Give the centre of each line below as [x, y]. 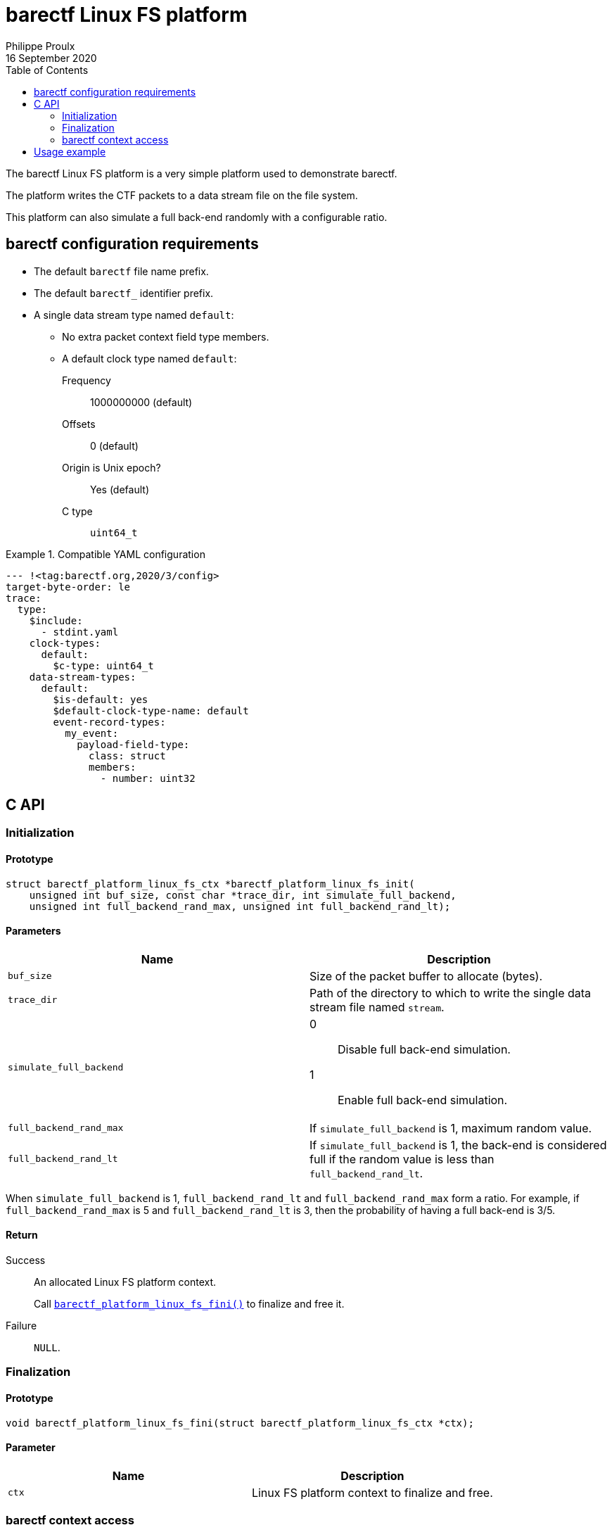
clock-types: [65, 643]
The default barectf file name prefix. [121, 271]
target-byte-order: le [68, 587]
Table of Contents [47, 70]
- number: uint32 [148, 778]
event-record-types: [109, 722]
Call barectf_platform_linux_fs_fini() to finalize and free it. [189, 1304]
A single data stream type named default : [134, 315]
